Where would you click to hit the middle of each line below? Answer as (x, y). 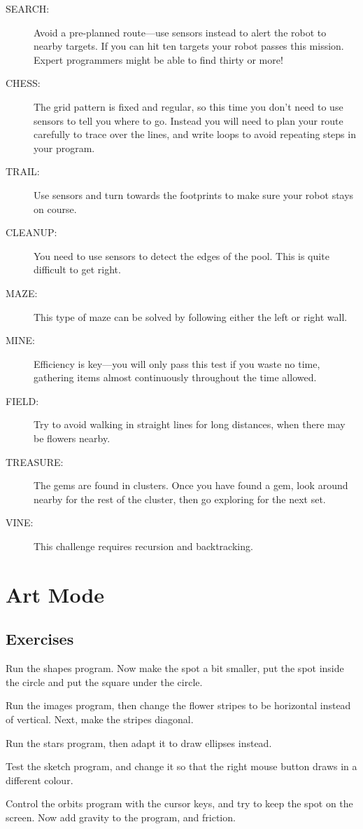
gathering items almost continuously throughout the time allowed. (175, 377)
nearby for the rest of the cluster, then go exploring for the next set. (180, 499)
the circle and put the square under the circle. (104, 681)
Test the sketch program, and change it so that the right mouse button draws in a (181, 766)
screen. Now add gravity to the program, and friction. (121, 817)
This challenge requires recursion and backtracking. (143, 546)
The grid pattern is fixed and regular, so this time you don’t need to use (188, 106)
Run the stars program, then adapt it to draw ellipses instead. (139, 742)
